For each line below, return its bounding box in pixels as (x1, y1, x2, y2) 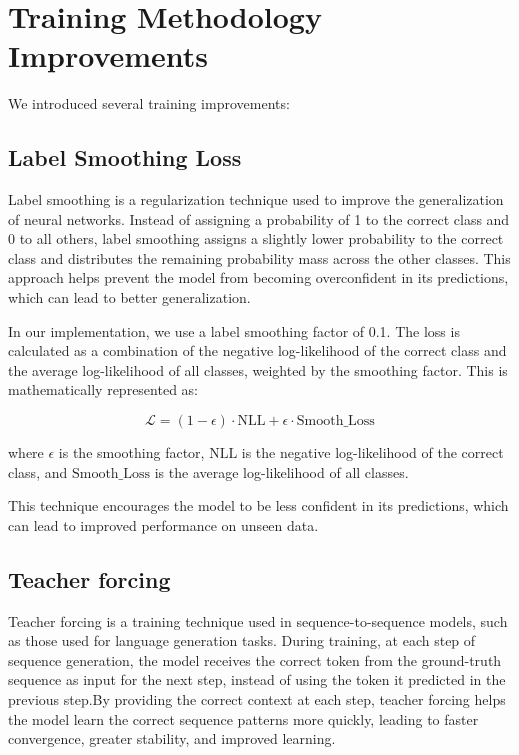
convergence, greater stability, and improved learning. (8, 728, 336, 749)
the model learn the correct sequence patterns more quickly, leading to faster (8, 708, 479, 729)
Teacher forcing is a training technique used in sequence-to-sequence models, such (8, 610, 508, 631)
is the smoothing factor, (58, 442, 205, 463)
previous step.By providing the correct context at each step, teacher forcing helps (8, 689, 506, 709)
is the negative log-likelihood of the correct (241, 442, 504, 463)
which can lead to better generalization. (8, 287, 251, 308)
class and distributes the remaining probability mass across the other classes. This (8, 247, 511, 268)
